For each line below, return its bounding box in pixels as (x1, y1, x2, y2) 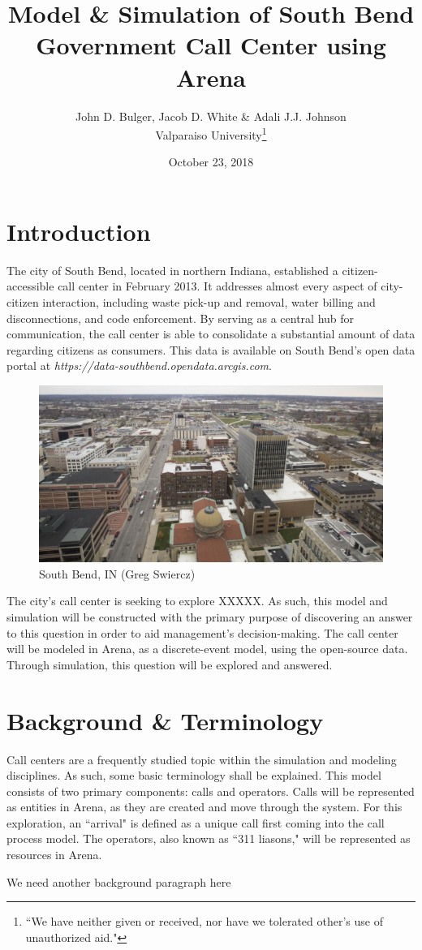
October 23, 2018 (168, 153, 254, 170)
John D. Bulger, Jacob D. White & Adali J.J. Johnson (75, 107, 347, 124)
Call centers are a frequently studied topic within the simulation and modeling (6, 750, 397, 767)
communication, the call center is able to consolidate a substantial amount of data (6, 325, 416, 342)
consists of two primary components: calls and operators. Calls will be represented (6, 782, 415, 799)
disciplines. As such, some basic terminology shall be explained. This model (6, 767, 381, 784)
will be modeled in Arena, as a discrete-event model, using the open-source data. (6, 640, 408, 657)
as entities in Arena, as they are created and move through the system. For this (6, 798, 403, 815)
